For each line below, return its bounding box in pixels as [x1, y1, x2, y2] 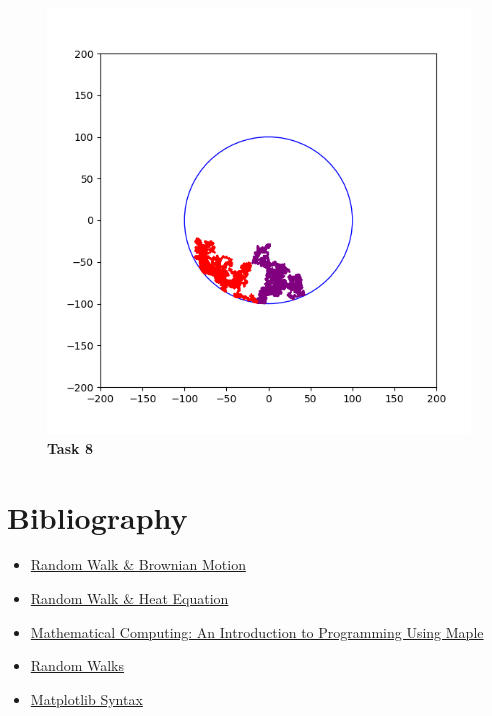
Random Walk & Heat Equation [30, 588, 229, 609]
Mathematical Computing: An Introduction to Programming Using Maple [30, 621, 484, 642]
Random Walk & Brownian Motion [30, 554, 246, 575]
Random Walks [30, 655, 125, 676]
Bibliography [7, 496, 188, 537]
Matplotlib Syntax [30, 688, 143, 709]
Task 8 [47, 437, 93, 458]
